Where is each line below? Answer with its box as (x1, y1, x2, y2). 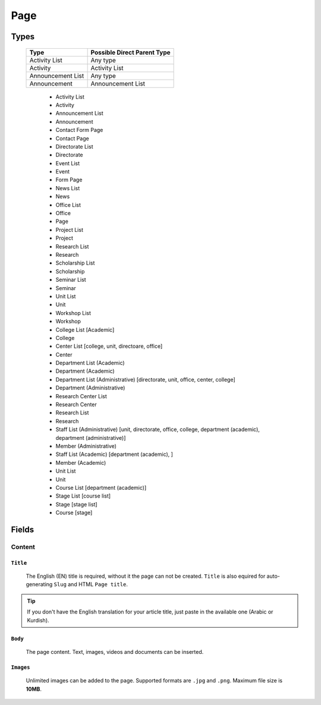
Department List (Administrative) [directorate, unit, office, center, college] (55, 376, 236, 383)
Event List (55, 159, 80, 166)
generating (26, 581, 53, 588)
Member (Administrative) (55, 442, 117, 449)
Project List (55, 226, 83, 233)
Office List (55, 201, 81, 208)
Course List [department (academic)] (55, 484, 147, 491)
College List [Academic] (55, 326, 115, 333)
